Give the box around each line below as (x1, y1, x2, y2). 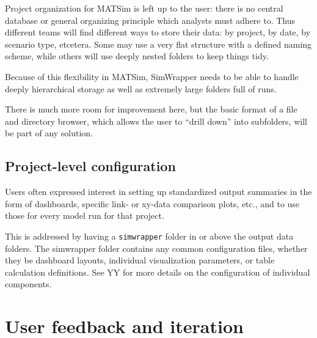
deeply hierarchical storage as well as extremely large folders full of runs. (5, 82, 277, 95)
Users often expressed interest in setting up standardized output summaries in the (5, 185, 312, 198)
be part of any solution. (5, 127, 93, 139)
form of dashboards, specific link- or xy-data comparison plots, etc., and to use (5, 197, 300, 210)
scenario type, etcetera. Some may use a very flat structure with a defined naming (5, 37, 312, 50)
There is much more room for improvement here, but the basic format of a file (5, 103, 297, 116)
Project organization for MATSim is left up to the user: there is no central (5, 2, 283, 14)
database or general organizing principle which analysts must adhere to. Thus (5, 13, 296, 26)
